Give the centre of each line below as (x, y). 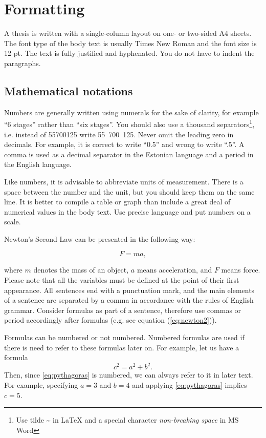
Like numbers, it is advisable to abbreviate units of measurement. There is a (124, 181)
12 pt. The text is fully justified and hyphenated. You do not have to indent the (129, 53)
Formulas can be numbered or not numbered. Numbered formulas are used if (124, 337)
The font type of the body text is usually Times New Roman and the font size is (130, 43)
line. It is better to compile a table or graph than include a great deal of (117, 202)
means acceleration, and (174, 270)
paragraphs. (23, 63)
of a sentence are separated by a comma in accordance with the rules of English (129, 300)
